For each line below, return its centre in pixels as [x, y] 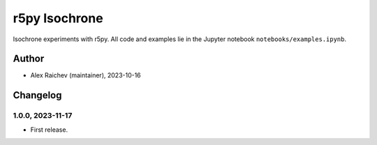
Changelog [37, 95]
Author [29, 59]
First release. [49, 130]
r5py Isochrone [58, 18]
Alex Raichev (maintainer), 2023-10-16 [86, 75]
